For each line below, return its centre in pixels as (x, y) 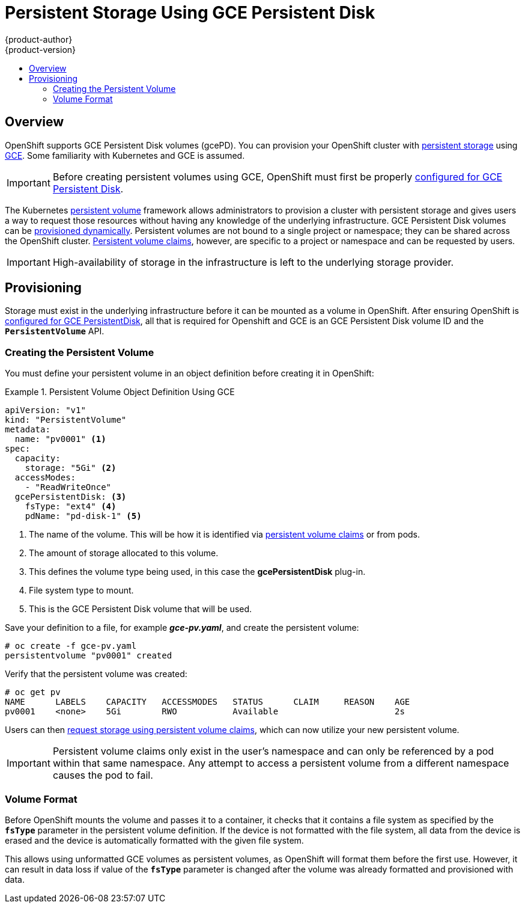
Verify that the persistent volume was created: (96, 674)
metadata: (28, 430)
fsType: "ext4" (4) (71, 507)
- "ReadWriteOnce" (68, 487)
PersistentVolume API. (55, 331)
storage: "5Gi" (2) (71, 468)
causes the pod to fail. (103, 775)
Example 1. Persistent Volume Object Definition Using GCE (120, 392)
